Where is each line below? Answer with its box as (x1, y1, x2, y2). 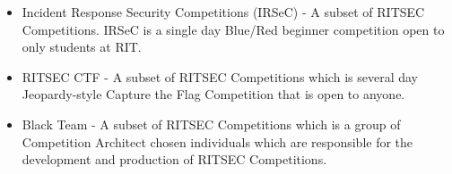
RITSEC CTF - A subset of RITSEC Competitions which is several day (22, 67, 418, 86)
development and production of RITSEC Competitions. (22, 150, 327, 169)
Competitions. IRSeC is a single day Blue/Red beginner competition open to (22, 20, 445, 38)
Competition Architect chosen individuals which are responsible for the (22, 132, 413, 151)
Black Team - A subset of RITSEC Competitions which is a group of (22, 114, 401, 133)
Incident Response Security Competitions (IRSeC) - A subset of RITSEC (22, 3, 425, 21)
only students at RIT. (22, 37, 142, 56)
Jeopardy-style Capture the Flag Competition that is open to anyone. (22, 85, 405, 104)
